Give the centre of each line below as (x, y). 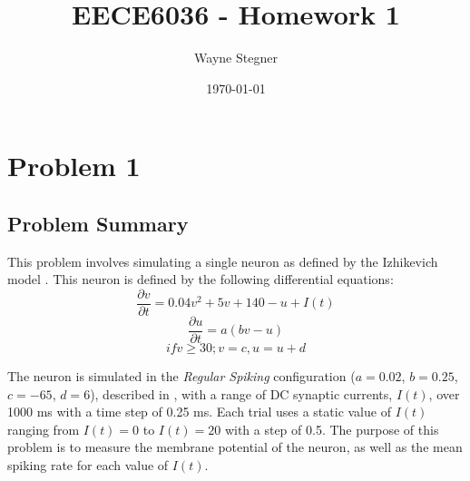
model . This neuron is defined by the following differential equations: (201, 279)
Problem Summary (98, 223)
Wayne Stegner (236, 58)
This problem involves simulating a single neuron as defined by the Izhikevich (223, 261)
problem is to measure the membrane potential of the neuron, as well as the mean (235, 447)
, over (444, 393)
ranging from (44, 429)
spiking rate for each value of (88, 464)
